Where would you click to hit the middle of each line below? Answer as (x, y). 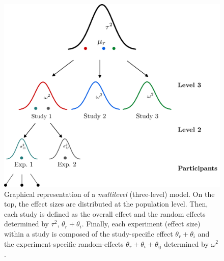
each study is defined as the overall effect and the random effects (105, 213)
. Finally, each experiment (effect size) (141, 224)
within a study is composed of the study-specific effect (89, 233)
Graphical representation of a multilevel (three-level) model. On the (109, 194)
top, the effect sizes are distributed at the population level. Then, (106, 204)
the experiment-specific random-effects (64, 243)
